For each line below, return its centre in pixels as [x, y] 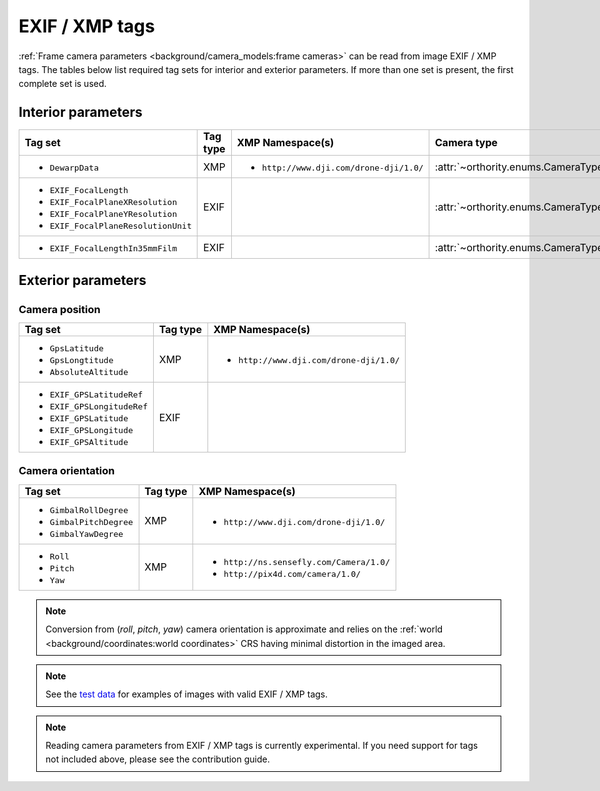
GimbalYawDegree [86, 533]
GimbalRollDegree [89, 510]
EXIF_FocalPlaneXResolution [113, 202]
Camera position [59, 309]
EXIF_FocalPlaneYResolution [113, 214]
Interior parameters [80, 112]
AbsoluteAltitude [89, 372]
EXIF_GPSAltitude [89, 442]
